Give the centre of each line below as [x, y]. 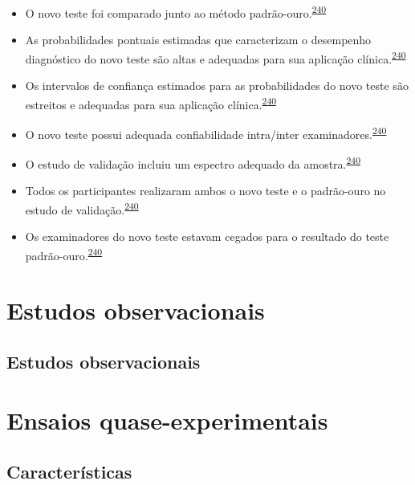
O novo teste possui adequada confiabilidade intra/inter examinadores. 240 [206, 132]
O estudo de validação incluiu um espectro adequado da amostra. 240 [193, 163]
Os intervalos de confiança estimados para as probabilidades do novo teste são [217, 86]
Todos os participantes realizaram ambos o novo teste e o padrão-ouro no [205, 191]
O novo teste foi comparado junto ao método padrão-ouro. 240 [176, 12]
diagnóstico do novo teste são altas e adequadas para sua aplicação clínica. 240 [216, 57]
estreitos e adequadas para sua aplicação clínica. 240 [151, 103]
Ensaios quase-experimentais [167, 420]
